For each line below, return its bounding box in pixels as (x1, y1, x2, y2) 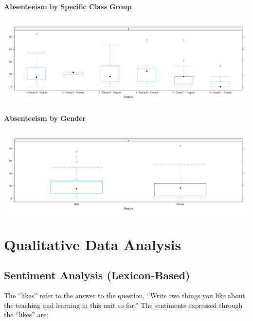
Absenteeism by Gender (4, 113, 86, 123)
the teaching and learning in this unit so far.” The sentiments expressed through (4, 300, 243, 310)
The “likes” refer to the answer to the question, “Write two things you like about (4, 290, 245, 301)
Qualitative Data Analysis (4, 234, 181, 254)
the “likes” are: (4, 309, 49, 320)
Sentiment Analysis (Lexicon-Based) (4, 268, 190, 283)
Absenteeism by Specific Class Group (4, 1, 132, 11)
